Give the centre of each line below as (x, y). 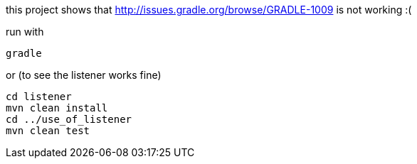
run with (25, 32)
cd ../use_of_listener (69, 119)
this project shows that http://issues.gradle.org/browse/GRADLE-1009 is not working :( (209, 10)
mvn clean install (57, 108)
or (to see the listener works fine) (84, 75)
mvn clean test (48, 131)
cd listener (39, 97)
